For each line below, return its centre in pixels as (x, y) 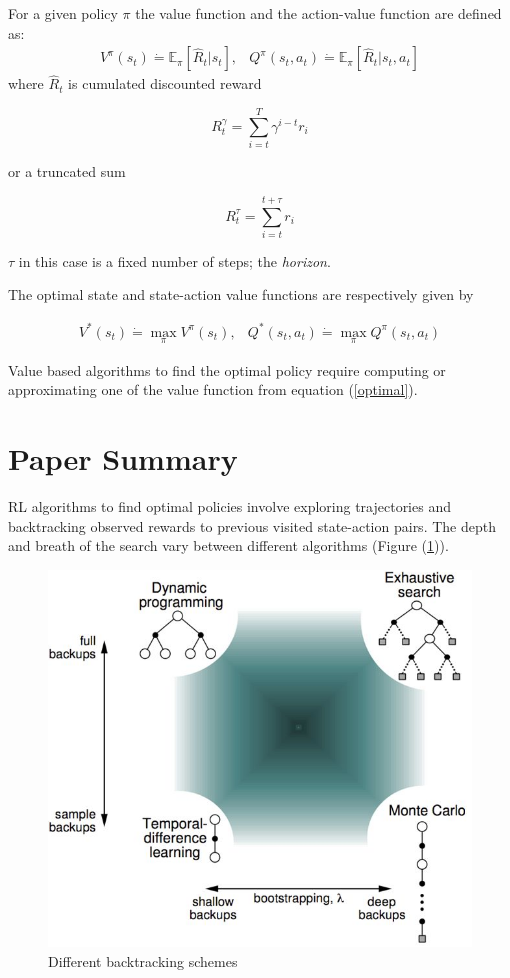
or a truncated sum (67, 171)
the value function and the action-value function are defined (318, 13)
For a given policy (63, 13)
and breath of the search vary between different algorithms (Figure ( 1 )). (228, 545)
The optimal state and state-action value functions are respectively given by (241, 294)
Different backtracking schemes (143, 960)
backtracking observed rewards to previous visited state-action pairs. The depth (252, 525)
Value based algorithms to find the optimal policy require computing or (227, 369)
